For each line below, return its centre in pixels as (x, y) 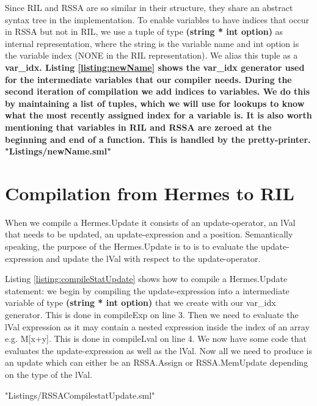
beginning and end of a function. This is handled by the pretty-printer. (158, 139)
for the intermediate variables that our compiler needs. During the (148, 79)
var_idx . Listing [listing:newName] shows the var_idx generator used (155, 67)
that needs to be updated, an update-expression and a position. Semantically (149, 234)
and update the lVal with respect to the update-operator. (153, 258)
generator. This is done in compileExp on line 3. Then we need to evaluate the (152, 314)
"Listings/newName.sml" (58, 151)
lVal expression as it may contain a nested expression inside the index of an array (157, 326)
